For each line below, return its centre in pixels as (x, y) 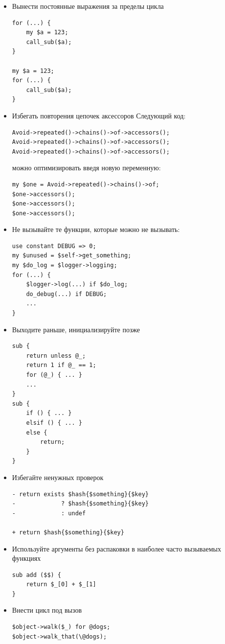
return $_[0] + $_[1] (61, 585)
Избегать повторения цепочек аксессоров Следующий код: (99, 115)
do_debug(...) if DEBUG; (67, 294)
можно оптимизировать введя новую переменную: (86, 168)
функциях (26, 558)
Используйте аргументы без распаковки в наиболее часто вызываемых (116, 548)
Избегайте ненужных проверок (58, 477)
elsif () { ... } (54, 423)
